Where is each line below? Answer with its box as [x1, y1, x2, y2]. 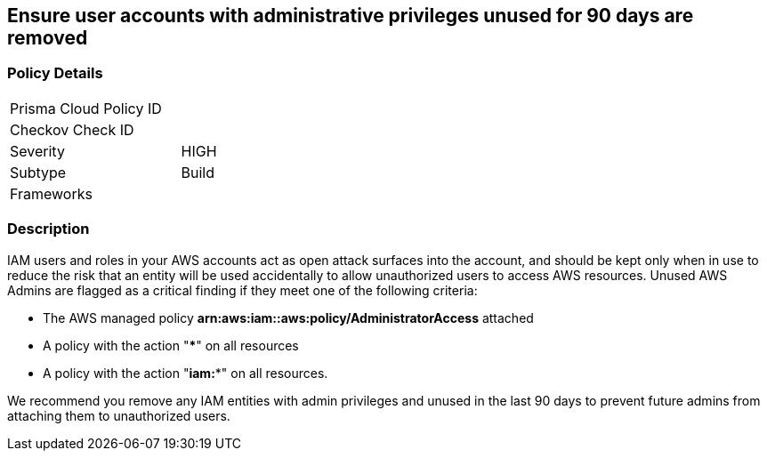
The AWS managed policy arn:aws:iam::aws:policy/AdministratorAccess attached [43, 309, 534, 325]
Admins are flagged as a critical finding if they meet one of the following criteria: [7, 282, 478, 298]
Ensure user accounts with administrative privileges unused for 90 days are [7, 4, 694, 27]
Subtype [10, 163, 67, 181]
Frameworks [10, 184, 93, 203]
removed [7, 27, 88, 49]
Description [7, 220, 90, 238]
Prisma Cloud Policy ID [10, 99, 162, 117]
